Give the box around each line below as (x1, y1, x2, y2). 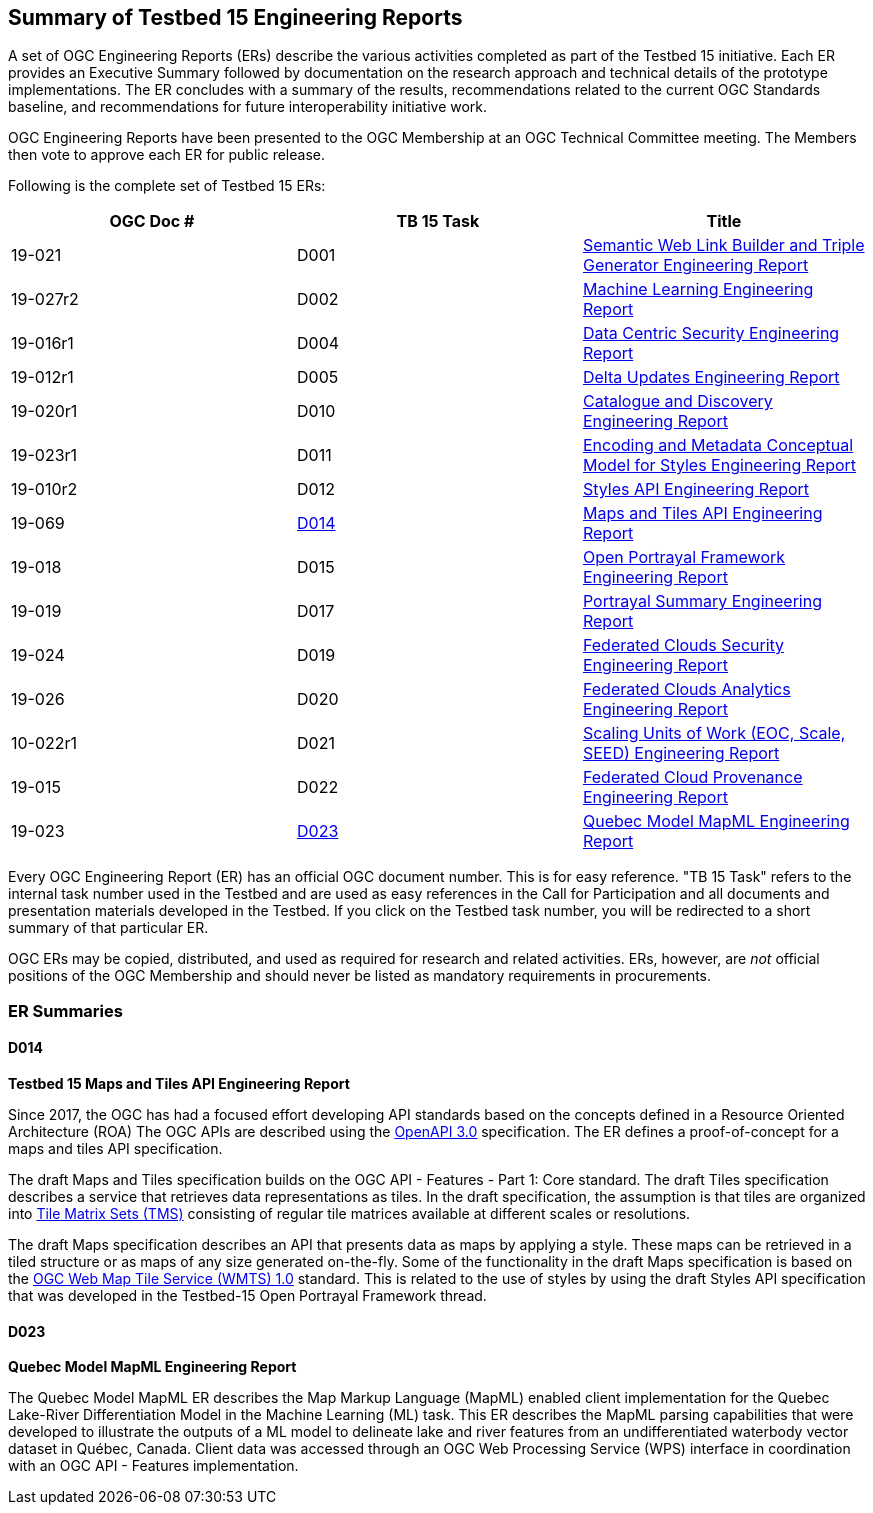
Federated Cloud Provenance (582, 767, 803, 788)
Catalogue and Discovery (582, 391, 773, 412)
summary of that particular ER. (8, 919, 209, 937)
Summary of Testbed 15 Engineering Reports (8, 5, 463, 30)
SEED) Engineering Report (582, 743, 780, 764)
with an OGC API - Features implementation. (8, 1457, 299, 1475)
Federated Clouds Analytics (582, 679, 791, 700)
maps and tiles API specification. (8, 1140, 223, 1158)
